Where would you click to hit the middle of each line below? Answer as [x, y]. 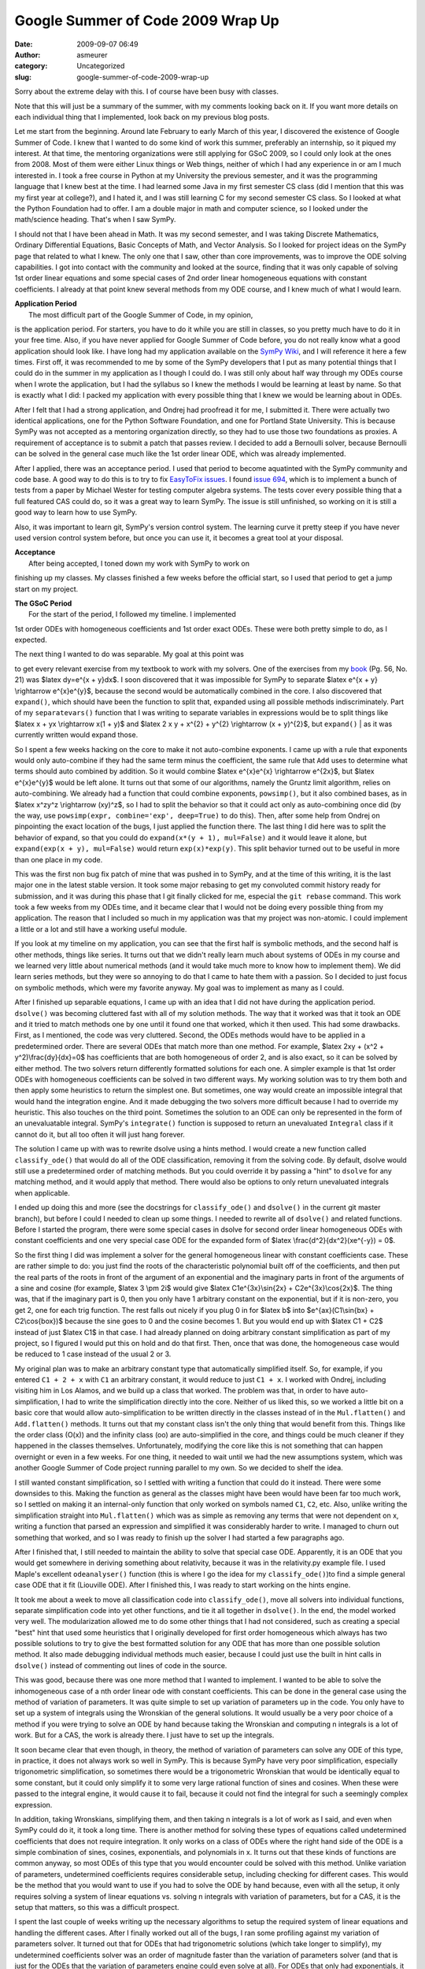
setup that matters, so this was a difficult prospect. [97, 1908]
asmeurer [92, 54]
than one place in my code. [59, 859]
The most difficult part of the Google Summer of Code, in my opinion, [141, 314]
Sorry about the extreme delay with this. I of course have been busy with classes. [147, 91]
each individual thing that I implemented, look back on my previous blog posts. [142, 117]
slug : [23, 77]
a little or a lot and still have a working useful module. [101, 929]
